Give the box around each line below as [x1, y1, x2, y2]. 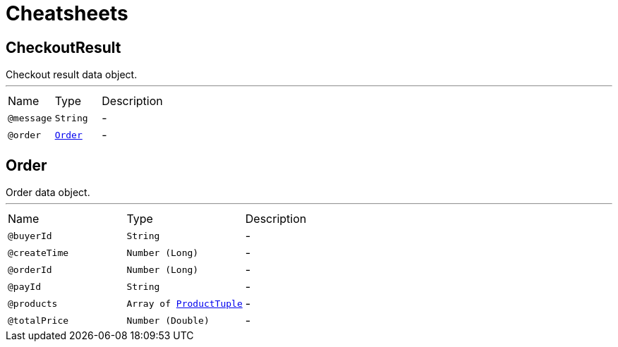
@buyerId [8, 230, 52, 241]
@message [8, 112, 52, 123]
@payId [8, 281, 41, 292]
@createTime [8, 247, 69, 258]
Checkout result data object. [6, 68, 138, 81]
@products [8, 298, 58, 309]
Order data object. [6, 186, 90, 199]
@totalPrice [8, 315, 69, 326]
